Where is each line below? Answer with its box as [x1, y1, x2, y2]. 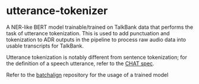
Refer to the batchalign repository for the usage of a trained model [6, 71, 169, 78]
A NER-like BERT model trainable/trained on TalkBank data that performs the [6, 23, 194, 31]
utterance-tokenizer [6, 4, 108, 18]
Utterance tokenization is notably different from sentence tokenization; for [6, 53, 188, 61]
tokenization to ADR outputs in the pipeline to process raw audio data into [6, 36, 186, 43]
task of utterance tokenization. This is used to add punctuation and [6, 29, 170, 36]
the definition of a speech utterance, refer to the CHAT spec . [6, 60, 154, 67]
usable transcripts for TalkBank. [6, 42, 84, 49]
